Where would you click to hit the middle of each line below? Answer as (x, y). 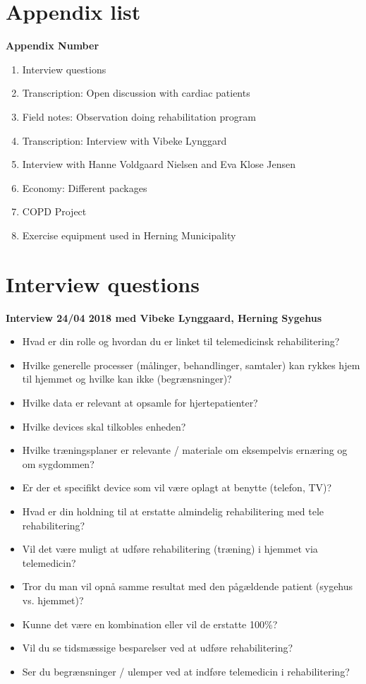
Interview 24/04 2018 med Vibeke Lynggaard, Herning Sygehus (164, 317)
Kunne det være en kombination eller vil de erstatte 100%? (150, 624)
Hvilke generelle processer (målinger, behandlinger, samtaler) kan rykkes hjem (191, 365)
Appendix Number (53, 46)
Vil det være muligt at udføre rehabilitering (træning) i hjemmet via (170, 549)
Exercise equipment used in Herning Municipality (129, 235)
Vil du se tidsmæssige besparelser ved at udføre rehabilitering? (158, 648)
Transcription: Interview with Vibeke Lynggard (124, 140)
